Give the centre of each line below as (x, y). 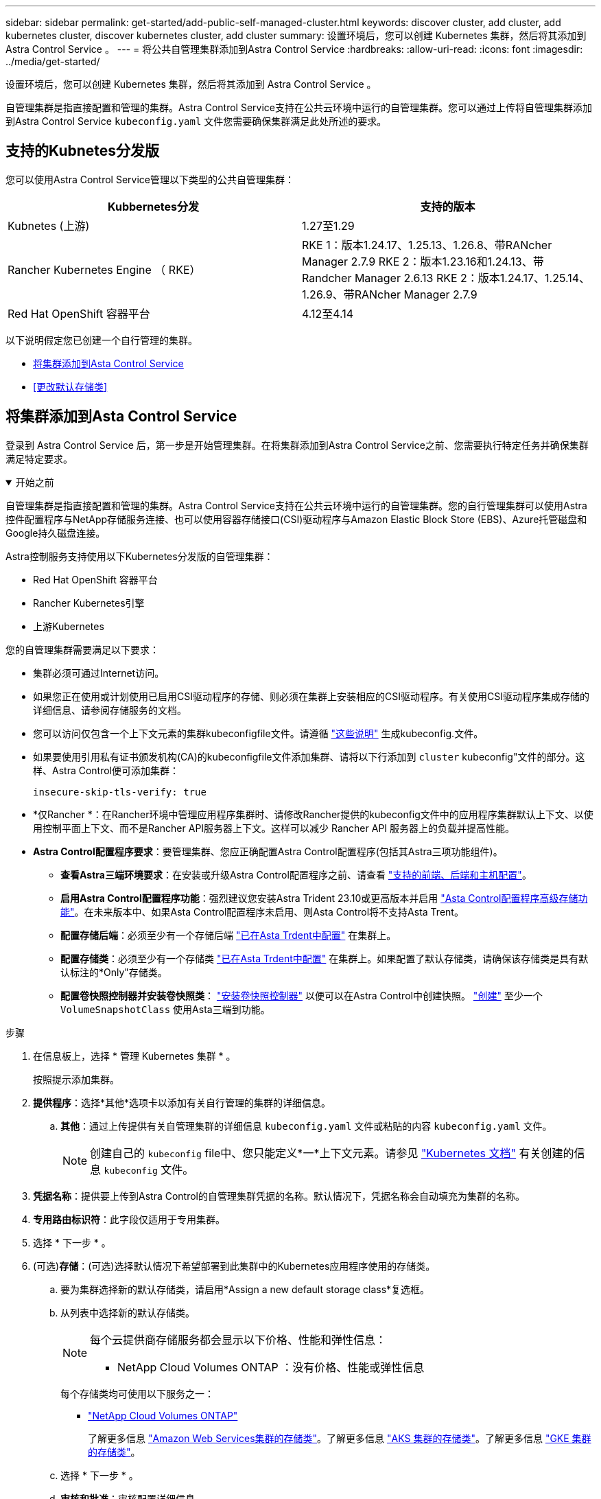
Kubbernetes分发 (153, 206)
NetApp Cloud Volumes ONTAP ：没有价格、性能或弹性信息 (271, 1367)
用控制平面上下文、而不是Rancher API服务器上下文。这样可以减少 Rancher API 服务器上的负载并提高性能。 (274, 828)
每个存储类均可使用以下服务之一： (137, 1393)
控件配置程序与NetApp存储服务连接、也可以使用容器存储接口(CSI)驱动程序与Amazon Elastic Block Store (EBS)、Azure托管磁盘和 (296, 519)
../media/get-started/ (53, 61)
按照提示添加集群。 (76, 1079)
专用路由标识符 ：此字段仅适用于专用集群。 (129, 1219)
